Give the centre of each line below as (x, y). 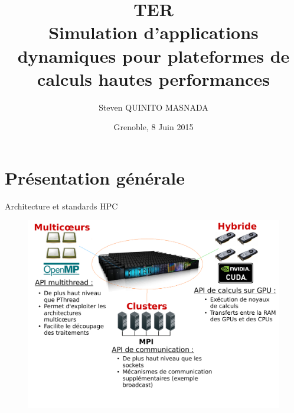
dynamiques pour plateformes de (153, 55)
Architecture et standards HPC (61, 206)
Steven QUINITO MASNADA (153, 107)
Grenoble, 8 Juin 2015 (153, 127)
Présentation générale (95, 177)
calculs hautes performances (153, 78)
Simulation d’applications (153, 32)
